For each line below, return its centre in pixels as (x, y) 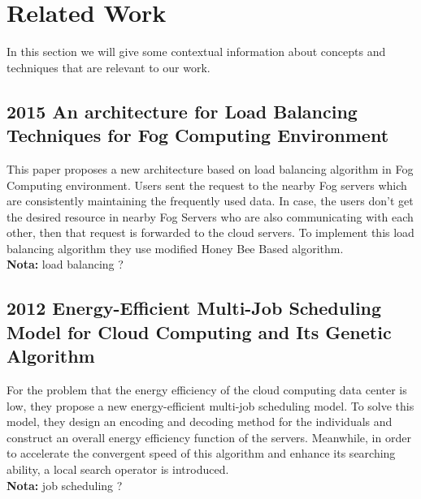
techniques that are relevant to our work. (109, 67)
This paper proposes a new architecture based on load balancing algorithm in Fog (210, 168)
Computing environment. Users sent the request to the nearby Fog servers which (207, 185)
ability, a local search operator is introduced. (118, 469)
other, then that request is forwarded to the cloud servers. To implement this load (210, 232)
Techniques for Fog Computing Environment (198, 135)
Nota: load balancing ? (65, 264)
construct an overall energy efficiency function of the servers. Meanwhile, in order (209, 437)
